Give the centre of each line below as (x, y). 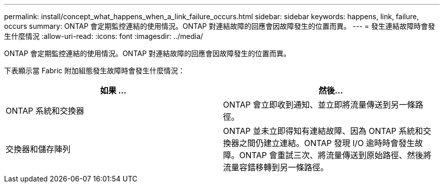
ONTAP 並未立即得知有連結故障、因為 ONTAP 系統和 (323, 131)
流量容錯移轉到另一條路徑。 (276, 167)
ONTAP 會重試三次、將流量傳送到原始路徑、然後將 (336, 155)
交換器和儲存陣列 (38, 149)
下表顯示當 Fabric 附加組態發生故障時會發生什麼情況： (95, 71)
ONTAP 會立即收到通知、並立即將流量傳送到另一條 (319, 105)
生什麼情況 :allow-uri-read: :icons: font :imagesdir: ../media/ (104, 36)
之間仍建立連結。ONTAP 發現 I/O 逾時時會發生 (327, 143)
